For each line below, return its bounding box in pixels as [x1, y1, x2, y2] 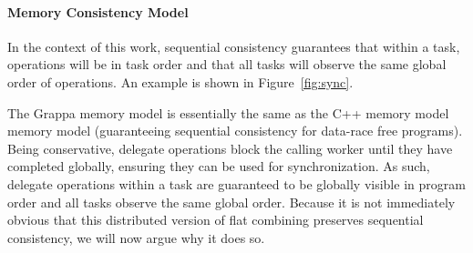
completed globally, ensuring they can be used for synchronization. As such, [7, 157, 430, 176]
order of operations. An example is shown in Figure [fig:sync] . [7, 72, 354, 91]
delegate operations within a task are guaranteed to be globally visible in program [7, 174, 466, 193]
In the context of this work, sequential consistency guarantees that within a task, [7, 36, 460, 56]
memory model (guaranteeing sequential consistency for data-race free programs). [7, 121, 463, 140]
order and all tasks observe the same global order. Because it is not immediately [7, 192, 456, 211]
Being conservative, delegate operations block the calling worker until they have [7, 138, 453, 157]
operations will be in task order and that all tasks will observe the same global [7, 55, 447, 74]
